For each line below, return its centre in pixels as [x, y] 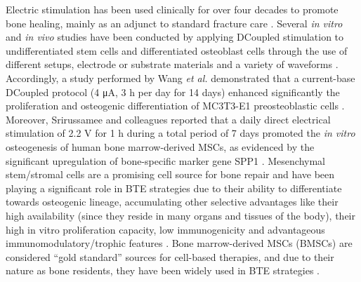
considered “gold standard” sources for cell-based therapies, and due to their [170, 256]
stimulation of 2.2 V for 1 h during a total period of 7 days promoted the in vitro [180, 133]
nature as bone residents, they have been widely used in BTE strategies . [163, 270]
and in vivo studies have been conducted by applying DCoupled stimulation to [175, 37]
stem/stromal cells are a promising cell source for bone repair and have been [170, 174]
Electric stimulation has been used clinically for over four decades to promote [172, 9]
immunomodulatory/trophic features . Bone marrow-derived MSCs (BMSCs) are [179, 243]
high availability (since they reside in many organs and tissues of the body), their [180, 215]
